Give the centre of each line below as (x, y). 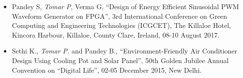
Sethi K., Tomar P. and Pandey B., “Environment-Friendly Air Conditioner (125, 51)
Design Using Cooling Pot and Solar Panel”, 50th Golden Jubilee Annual (120, 60)
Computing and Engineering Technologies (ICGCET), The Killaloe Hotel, (121, 25)
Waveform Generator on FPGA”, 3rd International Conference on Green (120, 16)
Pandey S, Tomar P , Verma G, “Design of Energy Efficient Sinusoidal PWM (125, 6)
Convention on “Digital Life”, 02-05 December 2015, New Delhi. (107, 70)
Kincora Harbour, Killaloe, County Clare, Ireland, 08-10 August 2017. (116, 34)
